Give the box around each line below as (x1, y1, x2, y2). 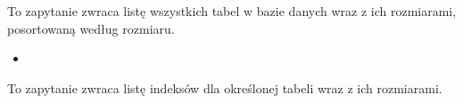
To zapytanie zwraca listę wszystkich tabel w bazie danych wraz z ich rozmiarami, (7, 2, 457, 20)
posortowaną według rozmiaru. (7, 19, 175, 37)
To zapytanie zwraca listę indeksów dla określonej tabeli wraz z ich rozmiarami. (7, 78, 442, 97)
